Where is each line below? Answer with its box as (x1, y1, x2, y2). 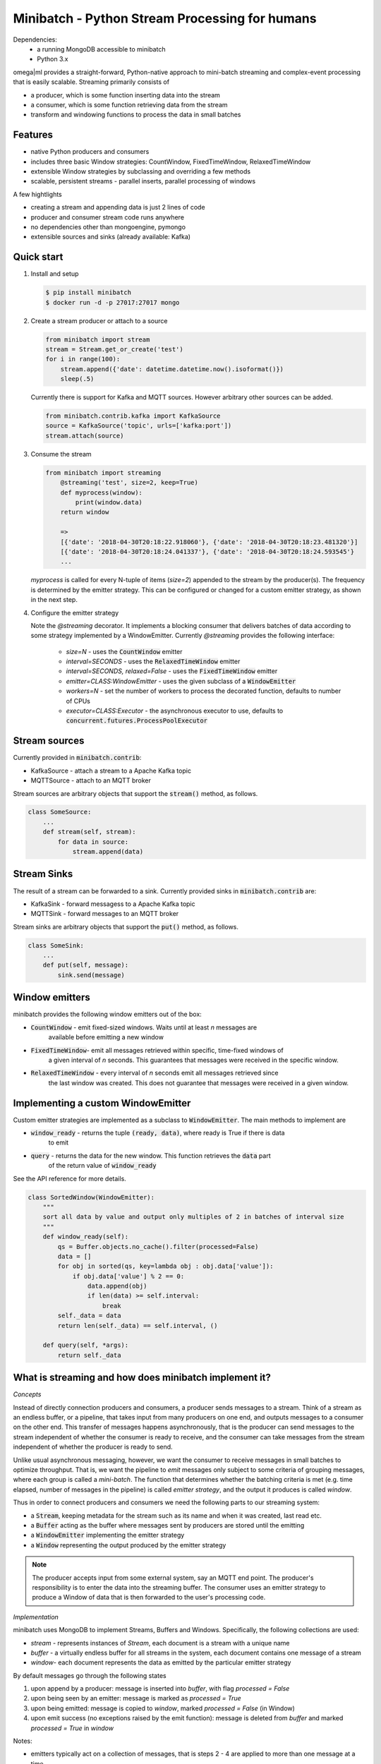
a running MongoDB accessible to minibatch (37, 44, 166, 53)
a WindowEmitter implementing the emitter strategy (30, 1531, 185, 1540)
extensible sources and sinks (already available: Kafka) (30, 233, 190, 241)
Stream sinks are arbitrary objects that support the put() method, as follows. (13, 922, 239, 931)
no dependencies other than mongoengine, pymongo (30, 222, 186, 231)
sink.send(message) (57, 971, 125, 979)
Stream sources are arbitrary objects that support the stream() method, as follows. (13, 789, 258, 797)
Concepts (13, 1390, 42, 1398)
